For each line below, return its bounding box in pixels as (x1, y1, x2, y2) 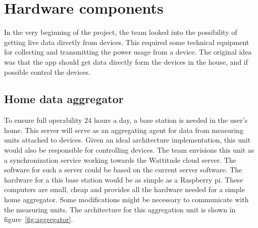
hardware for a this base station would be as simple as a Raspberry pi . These (4, 174, 243, 185)
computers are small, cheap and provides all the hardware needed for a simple (4, 184, 245, 195)
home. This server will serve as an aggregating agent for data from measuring (4, 124, 243, 135)
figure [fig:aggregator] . (4, 214, 73, 224)
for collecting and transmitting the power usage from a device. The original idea (4, 47, 252, 57)
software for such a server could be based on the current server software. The (4, 164, 242, 175)
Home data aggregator (4, 91, 124, 107)
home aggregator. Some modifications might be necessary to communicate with (4, 194, 249, 205)
